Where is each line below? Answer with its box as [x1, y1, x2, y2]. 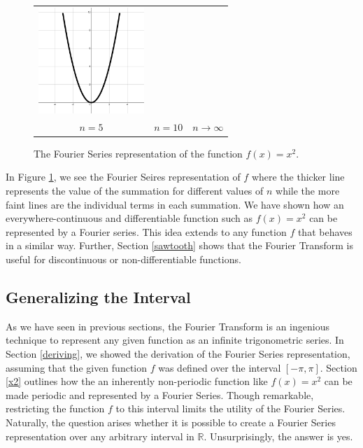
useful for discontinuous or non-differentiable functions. [6, 252, 241, 267]
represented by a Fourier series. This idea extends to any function [6, 224, 287, 239]
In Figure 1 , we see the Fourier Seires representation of [6, 169, 241, 184]
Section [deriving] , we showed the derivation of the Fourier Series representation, [6, 346, 350, 360]
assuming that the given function [6, 360, 148, 374]
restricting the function [6, 401, 105, 416]
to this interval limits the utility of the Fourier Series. [115, 401, 346, 416]
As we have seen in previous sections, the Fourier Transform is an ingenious [6, 318, 329, 333]
